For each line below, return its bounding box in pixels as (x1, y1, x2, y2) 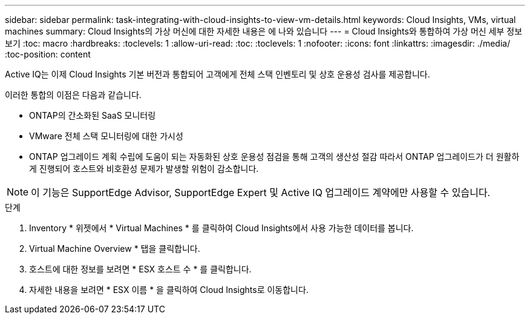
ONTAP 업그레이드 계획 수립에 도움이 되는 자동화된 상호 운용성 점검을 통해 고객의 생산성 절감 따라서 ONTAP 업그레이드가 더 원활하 (29, 151, 520, 162)
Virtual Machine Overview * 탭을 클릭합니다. (29, 243, 200, 254)
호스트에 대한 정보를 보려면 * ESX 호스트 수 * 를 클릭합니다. (29, 264, 252, 274)
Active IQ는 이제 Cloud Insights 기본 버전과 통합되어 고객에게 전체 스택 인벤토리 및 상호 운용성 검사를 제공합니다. (5, 69, 430, 79)
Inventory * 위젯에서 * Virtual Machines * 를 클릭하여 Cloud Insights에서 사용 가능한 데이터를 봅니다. (29, 223, 414, 233)
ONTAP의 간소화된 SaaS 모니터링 (29, 110, 156, 120)
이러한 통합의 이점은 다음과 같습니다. (5, 90, 142, 100)
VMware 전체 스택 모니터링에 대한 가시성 (29, 131, 183, 141)
